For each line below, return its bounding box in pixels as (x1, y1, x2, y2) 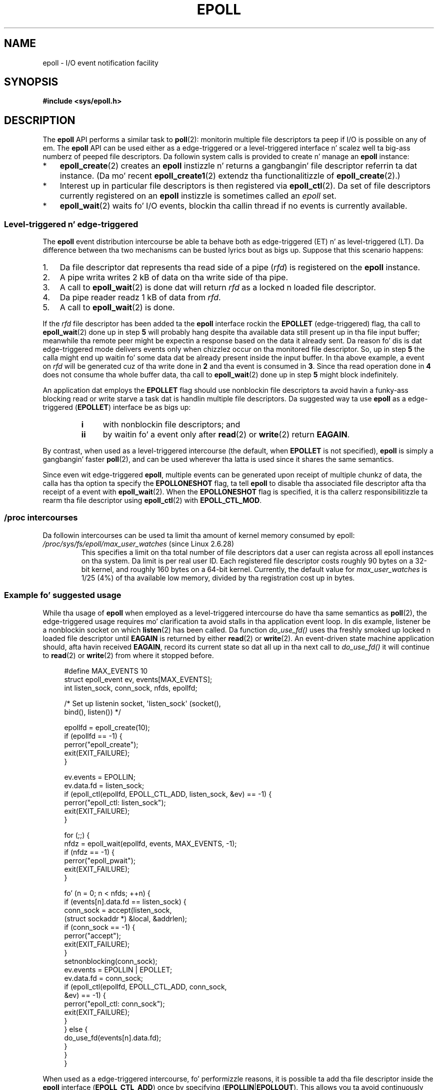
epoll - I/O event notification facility (42, 58, 158, 67)
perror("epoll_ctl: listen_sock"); (64, 798, 166, 807)
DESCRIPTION (4, 114, 75, 127)
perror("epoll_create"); (64, 740, 138, 749)
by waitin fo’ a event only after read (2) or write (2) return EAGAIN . (102, 429, 350, 440)
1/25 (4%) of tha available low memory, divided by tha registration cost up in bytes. (81, 573, 355, 582)
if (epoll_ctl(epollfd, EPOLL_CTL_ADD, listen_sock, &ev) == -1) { (64, 789, 272, 798)
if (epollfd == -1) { (64, 731, 122, 740)
